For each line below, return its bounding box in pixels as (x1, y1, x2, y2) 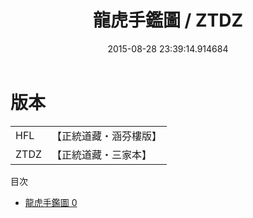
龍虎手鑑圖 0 (24, 196, 78, 208)
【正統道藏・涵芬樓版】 (51, 129, 163, 143)
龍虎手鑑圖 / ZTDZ (92, 9, 244, 32)
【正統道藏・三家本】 (51, 147, 153, 161)
